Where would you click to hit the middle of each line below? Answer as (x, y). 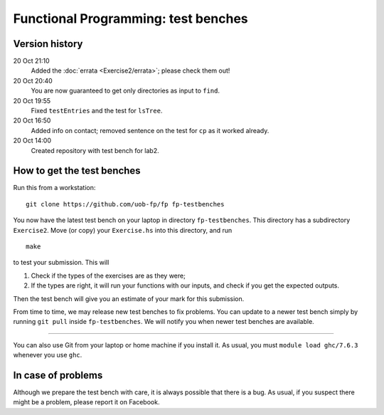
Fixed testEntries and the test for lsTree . (97, 111)
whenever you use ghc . (48, 355)
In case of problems (58, 375)
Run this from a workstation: (54, 188)
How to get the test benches (77, 171)
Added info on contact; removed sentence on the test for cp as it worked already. (150, 130)
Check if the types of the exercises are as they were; (108, 275)
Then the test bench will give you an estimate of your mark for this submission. (129, 298)
